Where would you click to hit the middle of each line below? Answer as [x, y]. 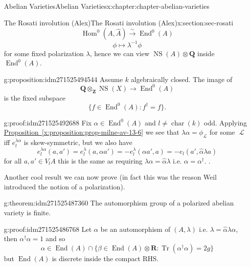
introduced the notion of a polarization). [65, 186]
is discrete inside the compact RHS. [105, 258]
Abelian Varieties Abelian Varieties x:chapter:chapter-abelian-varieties [107, 6]
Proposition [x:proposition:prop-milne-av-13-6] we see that [92, 132]
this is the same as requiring [100, 160]
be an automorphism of [135, 229]
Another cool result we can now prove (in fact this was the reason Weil [110, 177]
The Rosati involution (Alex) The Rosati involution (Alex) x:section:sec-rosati [119, 22]
